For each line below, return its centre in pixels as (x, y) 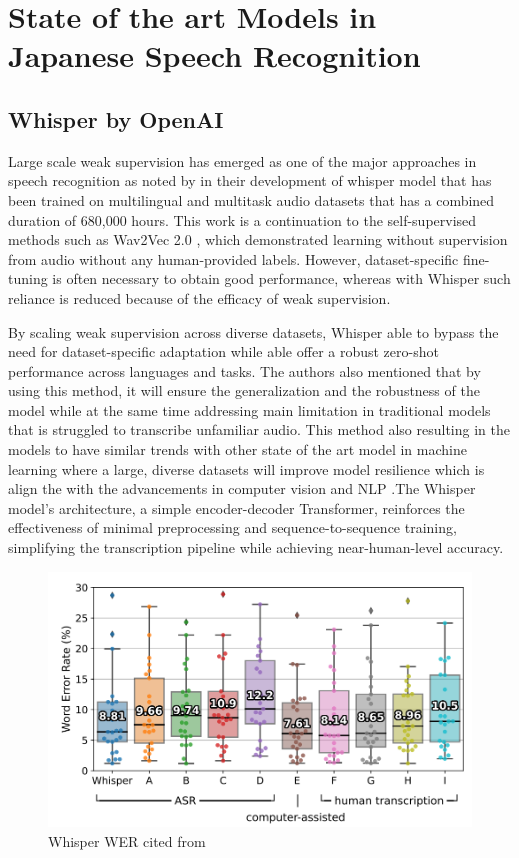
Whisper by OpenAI (116, 118)
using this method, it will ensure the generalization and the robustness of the (244, 390)
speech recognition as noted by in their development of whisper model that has (250, 180)
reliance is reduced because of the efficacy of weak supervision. (199, 297)
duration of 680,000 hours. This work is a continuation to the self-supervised (242, 219)
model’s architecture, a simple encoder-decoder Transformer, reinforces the (236, 507)
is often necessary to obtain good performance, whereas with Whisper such (281, 278)
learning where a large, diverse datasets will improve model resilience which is (246, 468)
